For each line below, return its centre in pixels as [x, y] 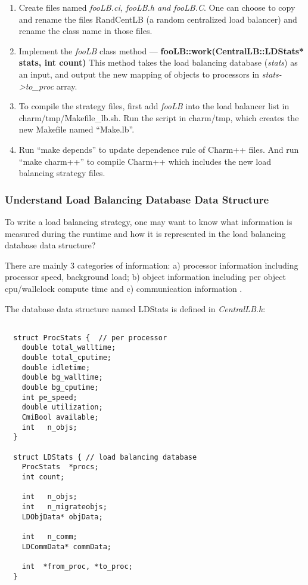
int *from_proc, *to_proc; [77, 566]
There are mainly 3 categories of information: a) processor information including [152, 265]
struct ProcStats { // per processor [90, 338]
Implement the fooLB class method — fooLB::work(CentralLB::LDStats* [161, 50]
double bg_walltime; [62, 378]
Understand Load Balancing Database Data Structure [137, 199]
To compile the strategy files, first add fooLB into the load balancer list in [154, 106]
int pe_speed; [49, 397]
